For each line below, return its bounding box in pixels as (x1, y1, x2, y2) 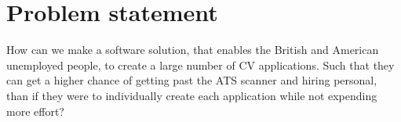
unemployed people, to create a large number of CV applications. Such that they (6, 56, 395, 73)
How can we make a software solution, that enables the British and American (6, 41, 379, 58)
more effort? (6, 102, 64, 119)
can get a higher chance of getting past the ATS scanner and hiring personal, (6, 72, 377, 88)
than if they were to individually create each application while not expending (6, 87, 377, 103)
